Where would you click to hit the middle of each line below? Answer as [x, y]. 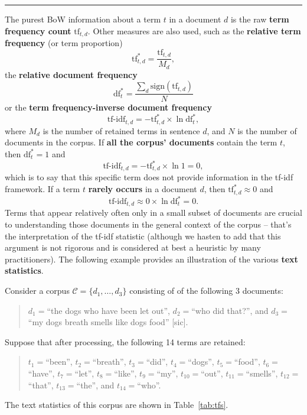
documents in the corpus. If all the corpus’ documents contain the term [141, 142]
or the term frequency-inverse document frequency [108, 107]
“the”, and [95, 385]
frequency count [38, 30]
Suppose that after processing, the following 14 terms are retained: [125, 341]
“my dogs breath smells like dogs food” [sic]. [108, 322]
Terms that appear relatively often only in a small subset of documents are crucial [153, 213]
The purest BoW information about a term [83, 19]
